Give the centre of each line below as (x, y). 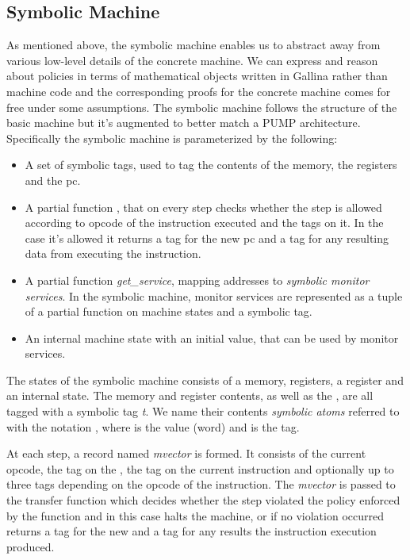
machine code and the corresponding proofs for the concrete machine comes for (199, 91)
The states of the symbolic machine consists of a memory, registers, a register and (205, 380)
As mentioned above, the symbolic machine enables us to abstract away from (194, 45)
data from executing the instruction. (113, 253)
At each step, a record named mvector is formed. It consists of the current (186, 453)
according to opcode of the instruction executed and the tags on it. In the (204, 222)
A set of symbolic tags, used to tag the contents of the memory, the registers (211, 165)
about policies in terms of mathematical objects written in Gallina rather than (197, 76)
